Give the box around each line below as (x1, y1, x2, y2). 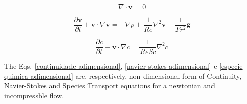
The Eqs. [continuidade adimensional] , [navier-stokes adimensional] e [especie (4, 61, 243, 71)
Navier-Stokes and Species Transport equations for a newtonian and (4, 80, 215, 91)
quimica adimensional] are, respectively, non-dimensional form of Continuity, (4, 70, 242, 81)
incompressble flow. (4, 90, 64, 100)
